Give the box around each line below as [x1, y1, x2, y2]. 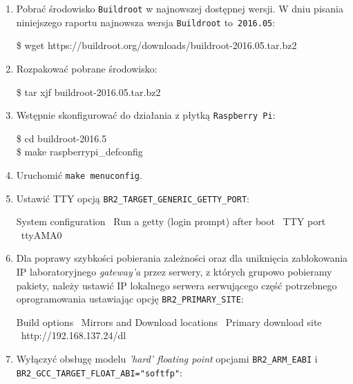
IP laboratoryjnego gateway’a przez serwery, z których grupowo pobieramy [16, 265, 332, 279]
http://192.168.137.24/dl [21, 328, 126, 343]
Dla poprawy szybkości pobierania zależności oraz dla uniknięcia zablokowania [16, 251, 348, 265]
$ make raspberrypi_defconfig [16, 144, 143, 159]
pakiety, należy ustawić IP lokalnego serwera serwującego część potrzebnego [16, 278, 337, 292]
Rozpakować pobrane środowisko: [16, 61, 158, 75]
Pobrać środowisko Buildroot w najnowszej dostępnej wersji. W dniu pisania [16, 1, 343, 15]
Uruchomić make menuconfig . [16, 167, 142, 182]
